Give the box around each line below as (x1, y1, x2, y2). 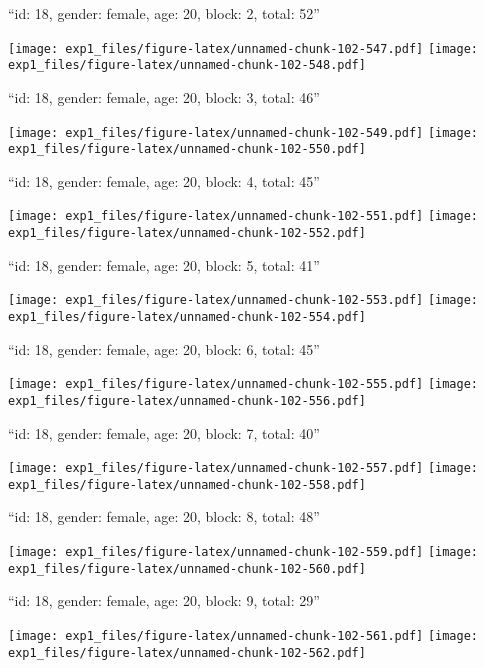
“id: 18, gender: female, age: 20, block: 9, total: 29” (8, 590, 320, 611)
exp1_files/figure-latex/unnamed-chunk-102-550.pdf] (8, 142, 366, 157)
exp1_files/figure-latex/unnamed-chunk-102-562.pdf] (8, 645, 366, 660)
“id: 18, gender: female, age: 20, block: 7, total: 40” (8, 422, 320, 443)
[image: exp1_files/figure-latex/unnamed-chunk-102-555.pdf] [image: (8, 377, 479, 392)
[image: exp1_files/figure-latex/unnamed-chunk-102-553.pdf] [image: (8, 293, 479, 308)
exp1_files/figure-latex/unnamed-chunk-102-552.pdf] (8, 226, 366, 241)
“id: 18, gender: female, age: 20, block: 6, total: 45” (8, 338, 320, 359)
